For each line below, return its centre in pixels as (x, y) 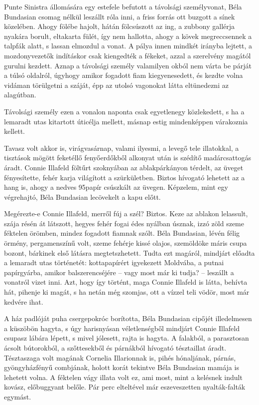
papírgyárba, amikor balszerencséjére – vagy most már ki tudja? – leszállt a (119, 272)
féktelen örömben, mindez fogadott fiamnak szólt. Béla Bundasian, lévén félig (122, 233)
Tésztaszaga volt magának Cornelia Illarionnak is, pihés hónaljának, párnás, (120, 357)
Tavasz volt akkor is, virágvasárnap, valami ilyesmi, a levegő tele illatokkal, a (122, 148)
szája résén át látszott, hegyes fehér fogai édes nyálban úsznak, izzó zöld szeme (124, 223)
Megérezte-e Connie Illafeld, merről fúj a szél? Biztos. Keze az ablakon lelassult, (126, 213)
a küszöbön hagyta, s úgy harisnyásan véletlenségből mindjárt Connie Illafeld (122, 328)
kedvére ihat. (24, 301)
